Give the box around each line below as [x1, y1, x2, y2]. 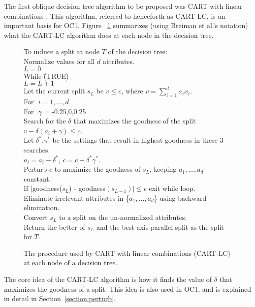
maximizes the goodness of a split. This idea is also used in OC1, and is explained [4, 283, 251, 294]
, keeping [149, 164, 177, 174]
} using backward [154, 192, 207, 203]
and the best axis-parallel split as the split [96, 221, 224, 232]
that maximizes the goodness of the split [73, 116, 196, 126]
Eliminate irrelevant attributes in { [24, 192, 129, 203]
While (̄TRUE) [24, 70, 69, 81]
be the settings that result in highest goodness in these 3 [52, 135, 223, 145]
